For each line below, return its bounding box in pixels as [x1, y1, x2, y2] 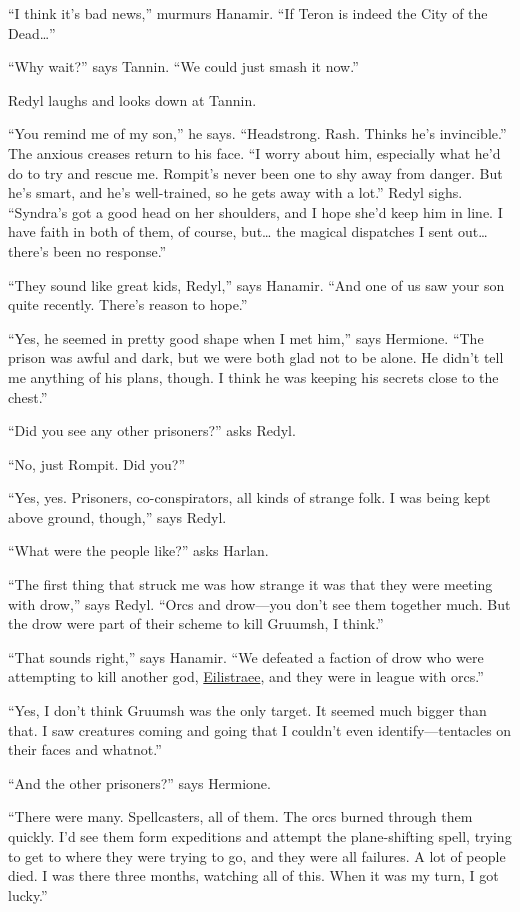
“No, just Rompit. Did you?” [8, 453, 186, 474]
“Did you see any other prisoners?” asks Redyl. [8, 420, 296, 441]
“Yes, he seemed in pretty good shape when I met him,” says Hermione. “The [8, 327, 484, 348]
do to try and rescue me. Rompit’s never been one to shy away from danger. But [8, 162, 503, 183]
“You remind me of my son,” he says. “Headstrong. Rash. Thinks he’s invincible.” [8, 123, 507, 144]
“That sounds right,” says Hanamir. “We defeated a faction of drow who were [8, 646, 484, 667]
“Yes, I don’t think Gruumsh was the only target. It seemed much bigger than [8, 700, 487, 721]
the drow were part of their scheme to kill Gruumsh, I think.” [8, 613, 384, 634]
